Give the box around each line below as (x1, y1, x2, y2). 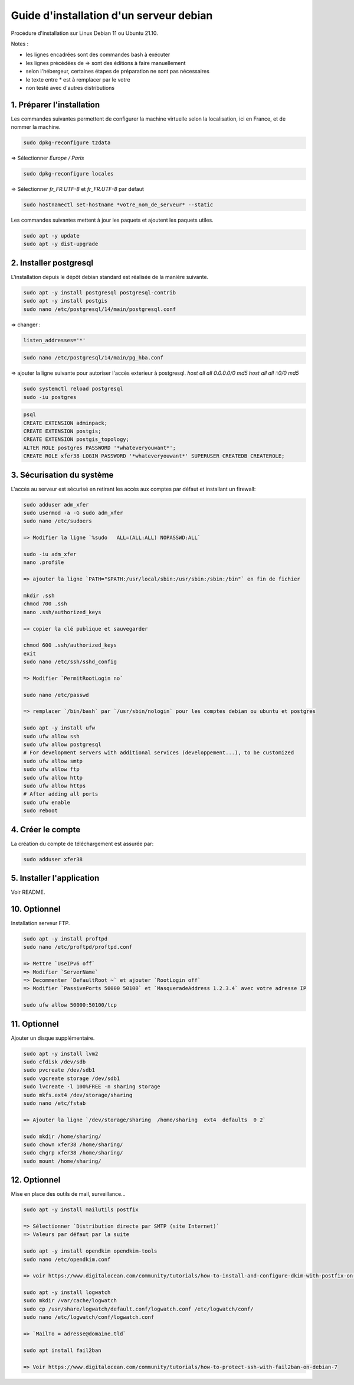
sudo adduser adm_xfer (23, 501, 89, 508)
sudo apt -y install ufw (23, 725, 96, 731)
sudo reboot (23, 807, 58, 814)
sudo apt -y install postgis (23, 297, 108, 304)
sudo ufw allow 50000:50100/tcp (23, 1002, 117, 1008)
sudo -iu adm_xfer (23, 551, 77, 557)
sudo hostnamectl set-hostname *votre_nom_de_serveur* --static (23, 202, 214, 208)
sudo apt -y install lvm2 (23, 1050, 99, 1057)
